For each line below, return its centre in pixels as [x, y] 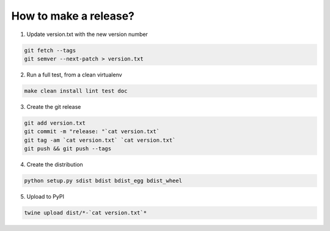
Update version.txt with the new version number [87, 34]
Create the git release [54, 106]
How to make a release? [73, 16]
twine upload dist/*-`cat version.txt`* [85, 213]
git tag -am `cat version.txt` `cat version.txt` [100, 140]
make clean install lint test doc [76, 91]
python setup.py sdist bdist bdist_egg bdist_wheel [103, 181]
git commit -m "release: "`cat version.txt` [92, 132]
